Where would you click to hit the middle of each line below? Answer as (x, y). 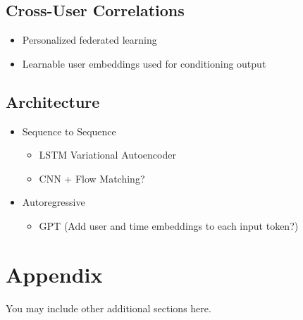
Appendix (54, 274)
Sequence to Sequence (69, 131)
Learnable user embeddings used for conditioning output (144, 63)
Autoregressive (54, 202)
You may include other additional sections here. (109, 308)
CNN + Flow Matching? (92, 178)
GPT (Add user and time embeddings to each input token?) (169, 225)
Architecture (53, 101)
